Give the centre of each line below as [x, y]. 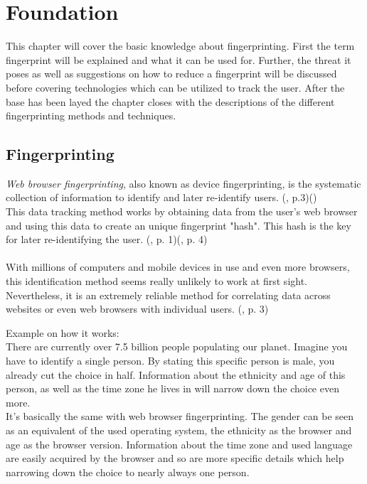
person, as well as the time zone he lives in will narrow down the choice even [172, 388]
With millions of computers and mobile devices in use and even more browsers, [178, 267]
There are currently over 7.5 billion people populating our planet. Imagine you [177, 346]
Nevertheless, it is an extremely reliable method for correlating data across [168, 295]
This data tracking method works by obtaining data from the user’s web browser [182, 211]
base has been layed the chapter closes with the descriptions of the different [170, 101]
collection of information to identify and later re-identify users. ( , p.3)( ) [161, 197]
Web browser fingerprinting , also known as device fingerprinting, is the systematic [183, 183]
